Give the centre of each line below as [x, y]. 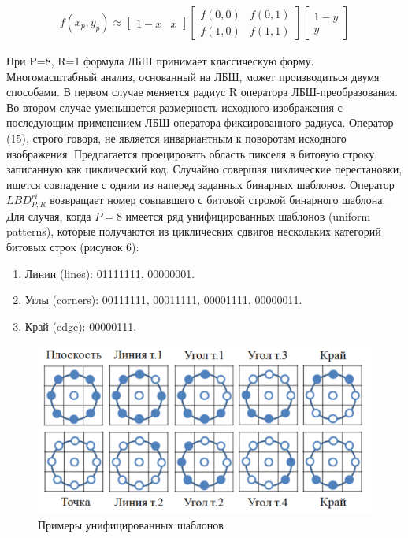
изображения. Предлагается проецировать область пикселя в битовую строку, [192, 153]
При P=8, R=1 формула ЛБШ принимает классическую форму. [160, 61]
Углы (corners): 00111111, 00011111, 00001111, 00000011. [163, 300]
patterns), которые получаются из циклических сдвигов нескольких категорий [194, 231]
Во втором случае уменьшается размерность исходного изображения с [174, 107]
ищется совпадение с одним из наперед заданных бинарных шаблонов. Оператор [200, 184]
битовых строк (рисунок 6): [73, 247]
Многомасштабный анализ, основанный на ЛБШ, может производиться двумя [193, 76]
